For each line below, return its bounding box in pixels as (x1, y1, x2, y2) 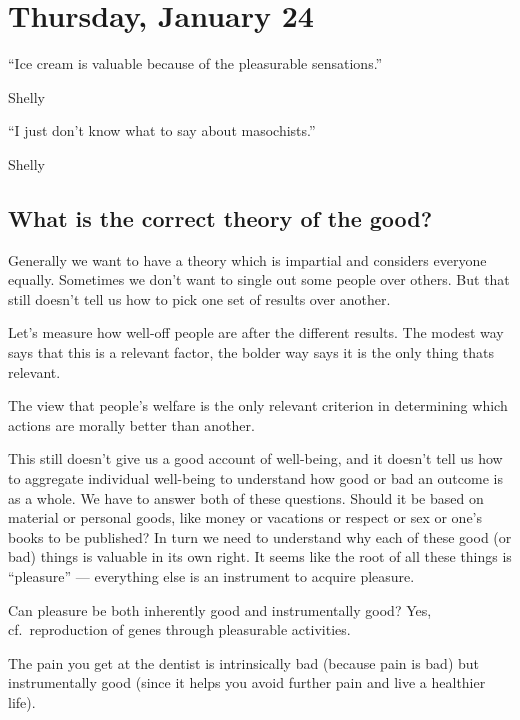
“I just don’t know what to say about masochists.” (8, 120, 316, 141)
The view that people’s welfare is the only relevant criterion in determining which (8, 395, 508, 416)
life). (8, 691, 36, 712)
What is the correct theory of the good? (8, 202, 433, 233)
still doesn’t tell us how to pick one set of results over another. (8, 288, 391, 309)
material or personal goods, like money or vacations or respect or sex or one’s (8, 507, 483, 528)
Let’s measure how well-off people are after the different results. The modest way (8, 322, 504, 343)
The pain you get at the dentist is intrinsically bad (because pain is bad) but (8, 652, 480, 673)
